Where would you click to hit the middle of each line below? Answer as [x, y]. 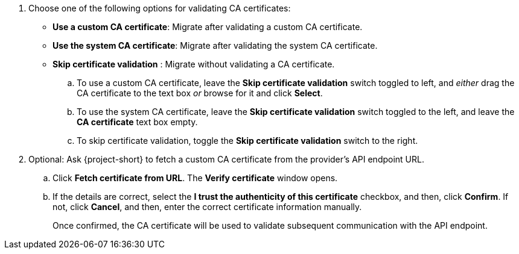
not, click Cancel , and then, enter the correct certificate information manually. [207, 207]
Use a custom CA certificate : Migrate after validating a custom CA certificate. [208, 27]
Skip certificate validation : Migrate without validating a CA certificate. [194, 64]
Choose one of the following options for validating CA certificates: [160, 8]
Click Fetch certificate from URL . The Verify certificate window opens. [195, 178]
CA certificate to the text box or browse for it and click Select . [200, 93]
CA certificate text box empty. [137, 122]
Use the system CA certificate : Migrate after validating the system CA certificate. [215, 45]
